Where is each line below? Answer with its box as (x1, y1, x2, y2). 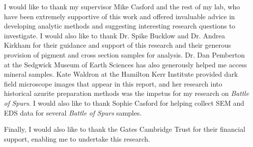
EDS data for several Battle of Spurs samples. (4, 107, 142, 118)
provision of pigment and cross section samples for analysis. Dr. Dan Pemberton (4, 49, 245, 59)
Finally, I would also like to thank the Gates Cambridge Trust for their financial (4, 124, 246, 134)
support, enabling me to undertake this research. (4, 133, 150, 144)
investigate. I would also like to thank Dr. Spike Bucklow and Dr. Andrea (4, 30, 225, 40)
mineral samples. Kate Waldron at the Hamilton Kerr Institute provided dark (4, 69, 238, 79)
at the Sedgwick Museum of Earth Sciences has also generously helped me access (4, 59, 247, 69)
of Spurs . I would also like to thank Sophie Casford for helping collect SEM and (4, 97, 244, 108)
